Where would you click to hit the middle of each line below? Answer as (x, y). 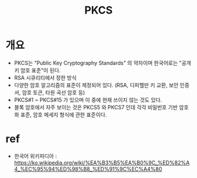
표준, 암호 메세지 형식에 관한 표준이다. (64, 114)
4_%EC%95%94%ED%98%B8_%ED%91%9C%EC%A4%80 (88, 169)
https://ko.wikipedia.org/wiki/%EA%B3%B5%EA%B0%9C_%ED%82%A (102, 163)
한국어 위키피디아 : (35, 156)
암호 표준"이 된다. (41, 70)
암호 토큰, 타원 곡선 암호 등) (54, 92)
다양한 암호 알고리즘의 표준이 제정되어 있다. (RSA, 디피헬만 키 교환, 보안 (96, 85)
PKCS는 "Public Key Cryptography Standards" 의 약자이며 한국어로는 (96, 63)
